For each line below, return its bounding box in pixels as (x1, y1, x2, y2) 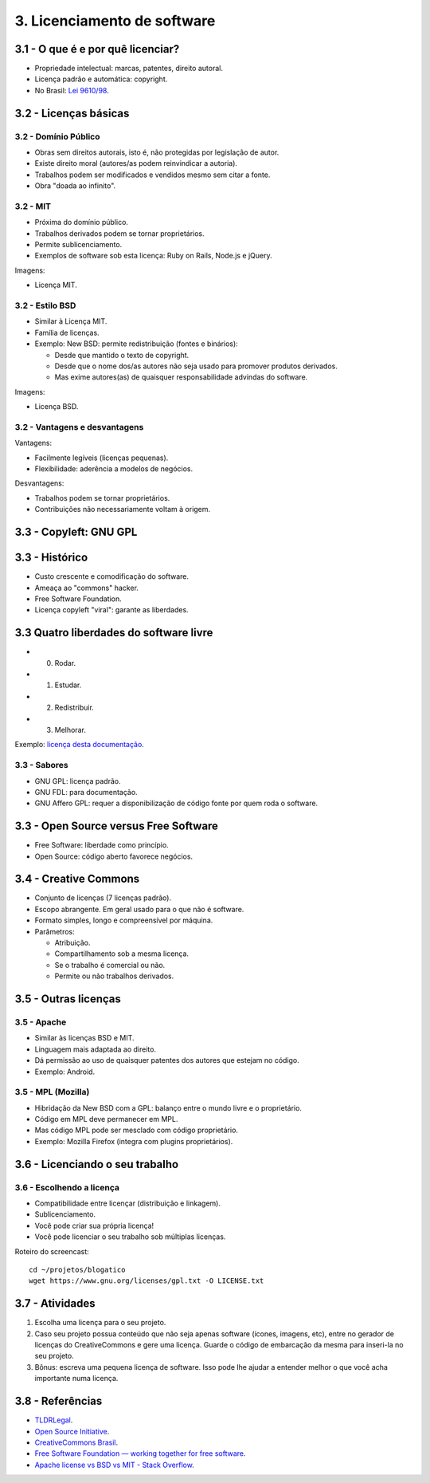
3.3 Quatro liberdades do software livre (14, 626, 213, 639)
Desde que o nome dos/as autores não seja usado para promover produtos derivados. (54, 361, 338, 371)
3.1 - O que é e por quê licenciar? (14, 42, 180, 56)
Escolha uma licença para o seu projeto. (34, 1318, 166, 1328)
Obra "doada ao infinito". (34, 181, 116, 191)
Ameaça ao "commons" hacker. (34, 583, 139, 592)
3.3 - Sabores (14, 760, 68, 771)
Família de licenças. (34, 328, 100, 337)
